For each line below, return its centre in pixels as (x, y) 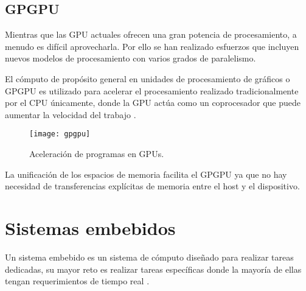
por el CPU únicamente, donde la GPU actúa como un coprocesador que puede (153, 103)
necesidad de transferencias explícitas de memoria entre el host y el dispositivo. (152, 186)
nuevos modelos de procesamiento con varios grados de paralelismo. (130, 58)
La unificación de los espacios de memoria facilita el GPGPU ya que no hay (146, 174)
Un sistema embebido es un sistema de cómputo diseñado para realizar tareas (149, 257)
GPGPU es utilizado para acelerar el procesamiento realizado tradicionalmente (152, 90)
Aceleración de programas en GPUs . (97, 154)
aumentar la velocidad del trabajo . (71, 114)
